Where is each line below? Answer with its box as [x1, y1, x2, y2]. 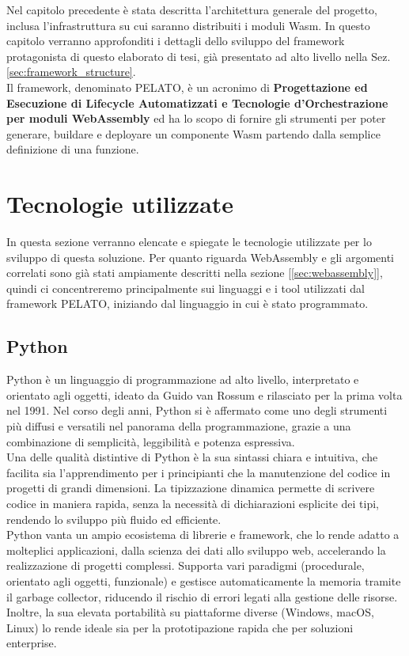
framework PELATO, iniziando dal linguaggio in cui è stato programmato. [6, 295, 369, 312]
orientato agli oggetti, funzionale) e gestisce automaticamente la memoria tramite [6, 572, 401, 589]
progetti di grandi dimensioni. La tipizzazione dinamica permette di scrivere [6, 480, 375, 496]
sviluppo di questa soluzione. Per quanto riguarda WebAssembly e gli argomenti [6, 248, 394, 265]
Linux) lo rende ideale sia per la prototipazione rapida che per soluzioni [6, 619, 354, 635]
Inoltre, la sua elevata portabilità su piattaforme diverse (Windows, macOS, [6, 604, 374, 620]
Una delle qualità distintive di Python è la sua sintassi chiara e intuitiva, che [6, 449, 378, 465]
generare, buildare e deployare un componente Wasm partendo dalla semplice [6, 125, 381, 142]
